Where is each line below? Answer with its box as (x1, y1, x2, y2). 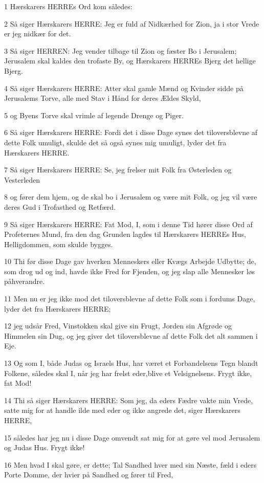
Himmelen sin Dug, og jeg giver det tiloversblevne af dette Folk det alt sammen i (4, 330, 258, 341)
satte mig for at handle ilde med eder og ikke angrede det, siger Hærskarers (4, 405, 240, 415)
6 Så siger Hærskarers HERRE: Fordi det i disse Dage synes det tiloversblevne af (4, 127, 258, 138)
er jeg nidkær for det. (4, 28, 71, 39)
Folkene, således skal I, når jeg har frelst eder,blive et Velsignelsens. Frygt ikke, (4, 367, 252, 378)
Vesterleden (4, 174, 40, 185)
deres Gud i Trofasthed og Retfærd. (4, 201, 116, 212)
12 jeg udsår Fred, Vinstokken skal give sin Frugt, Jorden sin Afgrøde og (4, 320, 232, 331)
